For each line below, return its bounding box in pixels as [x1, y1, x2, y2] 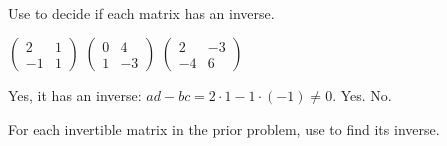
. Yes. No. [332, 85, 392, 106]
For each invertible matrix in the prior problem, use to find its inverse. [8, 118, 440, 139]
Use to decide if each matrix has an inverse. [8, 2, 275, 23]
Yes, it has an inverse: [8, 85, 142, 106]
